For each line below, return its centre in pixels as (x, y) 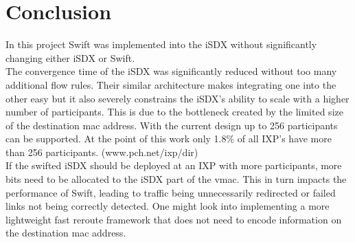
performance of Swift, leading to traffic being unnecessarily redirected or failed (171, 192)
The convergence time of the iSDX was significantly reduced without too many (171, 71)
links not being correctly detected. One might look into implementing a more (168, 206)
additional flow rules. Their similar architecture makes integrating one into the (171, 84)
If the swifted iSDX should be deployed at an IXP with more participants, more (174, 165)
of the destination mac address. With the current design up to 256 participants (172, 125)
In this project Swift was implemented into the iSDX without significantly (161, 44)
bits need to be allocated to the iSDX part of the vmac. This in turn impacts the (176, 179)
